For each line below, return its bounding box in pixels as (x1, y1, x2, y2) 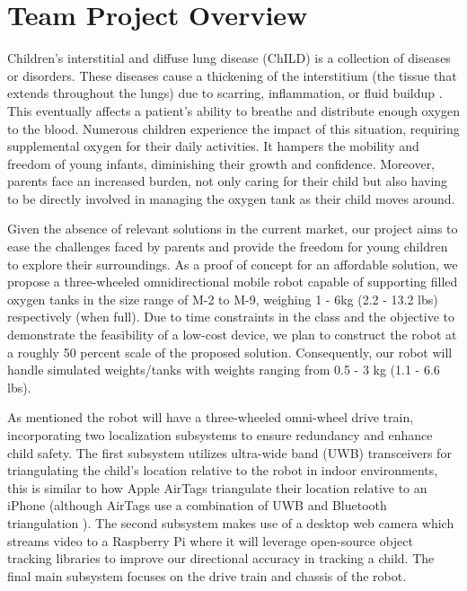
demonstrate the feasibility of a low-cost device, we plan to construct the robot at (7, 325, 457, 344)
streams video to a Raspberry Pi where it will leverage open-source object (7, 531, 414, 550)
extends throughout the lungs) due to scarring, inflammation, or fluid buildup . (7, 84, 443, 102)
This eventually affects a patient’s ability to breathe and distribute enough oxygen (7, 101, 461, 119)
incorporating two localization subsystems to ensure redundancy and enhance (7, 426, 433, 444)
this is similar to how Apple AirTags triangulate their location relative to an (7, 478, 427, 497)
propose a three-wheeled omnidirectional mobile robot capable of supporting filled (7, 272, 458, 291)
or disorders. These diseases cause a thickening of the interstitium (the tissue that (7, 66, 457, 84)
